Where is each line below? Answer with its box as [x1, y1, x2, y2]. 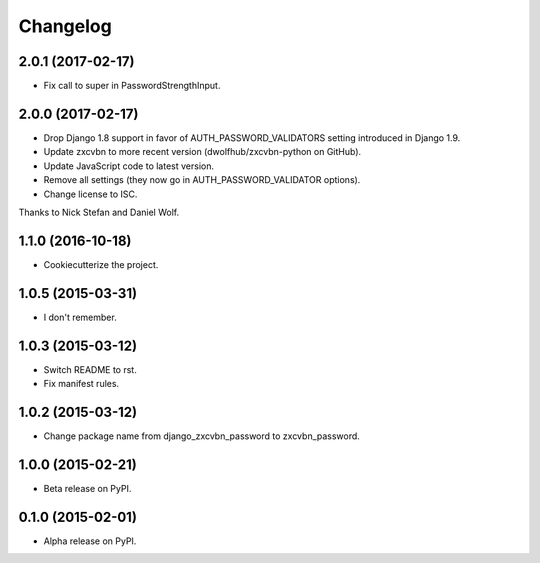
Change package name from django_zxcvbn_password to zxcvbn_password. [43, 430, 360, 442]
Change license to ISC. [43, 188, 138, 200]
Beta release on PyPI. [43, 482, 132, 494]
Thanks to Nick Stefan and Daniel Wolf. [18, 206, 180, 218]
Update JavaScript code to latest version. [43, 160, 215, 172]
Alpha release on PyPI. [43, 535, 137, 547]
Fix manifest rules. [43, 378, 120, 390]
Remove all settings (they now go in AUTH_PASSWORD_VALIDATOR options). [43, 174, 361, 186]
